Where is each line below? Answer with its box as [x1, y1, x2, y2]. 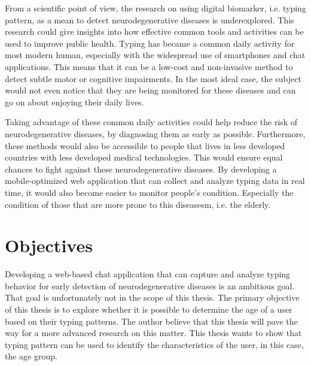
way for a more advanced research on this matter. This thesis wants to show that [5, 326, 302, 339]
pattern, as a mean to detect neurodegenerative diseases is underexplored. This [5, 13, 294, 26]
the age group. [5, 350, 57, 362]
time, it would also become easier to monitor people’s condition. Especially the [5, 186, 294, 198]
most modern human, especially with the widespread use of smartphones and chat [5, 49, 306, 61]
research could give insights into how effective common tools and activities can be [5, 25, 304, 38]
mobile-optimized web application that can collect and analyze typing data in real [5, 174, 305, 187]
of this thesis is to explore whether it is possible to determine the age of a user [5, 303, 292, 315]
